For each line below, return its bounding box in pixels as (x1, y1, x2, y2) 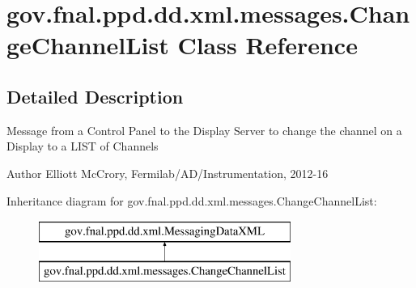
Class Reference (177, 28, 358, 61)
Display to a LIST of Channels (6, 138, 159, 155)
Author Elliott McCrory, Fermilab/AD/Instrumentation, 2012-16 (6, 164, 329, 181)
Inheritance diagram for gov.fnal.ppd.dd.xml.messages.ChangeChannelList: (6, 192, 377, 209)
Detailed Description (6, 83, 184, 108)
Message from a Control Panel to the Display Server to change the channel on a (6, 121, 402, 138)
